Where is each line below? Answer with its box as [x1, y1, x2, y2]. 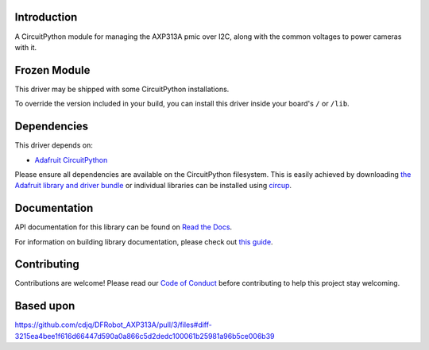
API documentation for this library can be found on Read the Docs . [14, 222, 233, 232]
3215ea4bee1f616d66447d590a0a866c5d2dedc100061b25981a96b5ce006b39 [14, 331, 275, 340]
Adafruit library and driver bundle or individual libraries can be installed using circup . [14, 181, 292, 190]
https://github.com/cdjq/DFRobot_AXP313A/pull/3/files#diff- [14, 320, 212, 329]
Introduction [14, 10, 78, 24]
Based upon [14, 299, 75, 313]
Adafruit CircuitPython [34, 155, 108, 164]
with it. [14, 42, 37, 52]
